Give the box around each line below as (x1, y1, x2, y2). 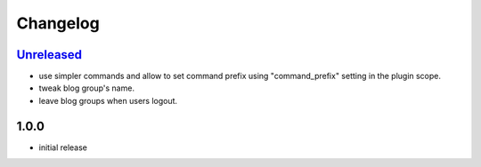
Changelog (16, 13, 100, 33)
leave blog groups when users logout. (38, 95, 178, 106)
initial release (38, 142, 88, 153)
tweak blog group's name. (38, 83, 135, 93)
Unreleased (16, 47, 83, 62)
